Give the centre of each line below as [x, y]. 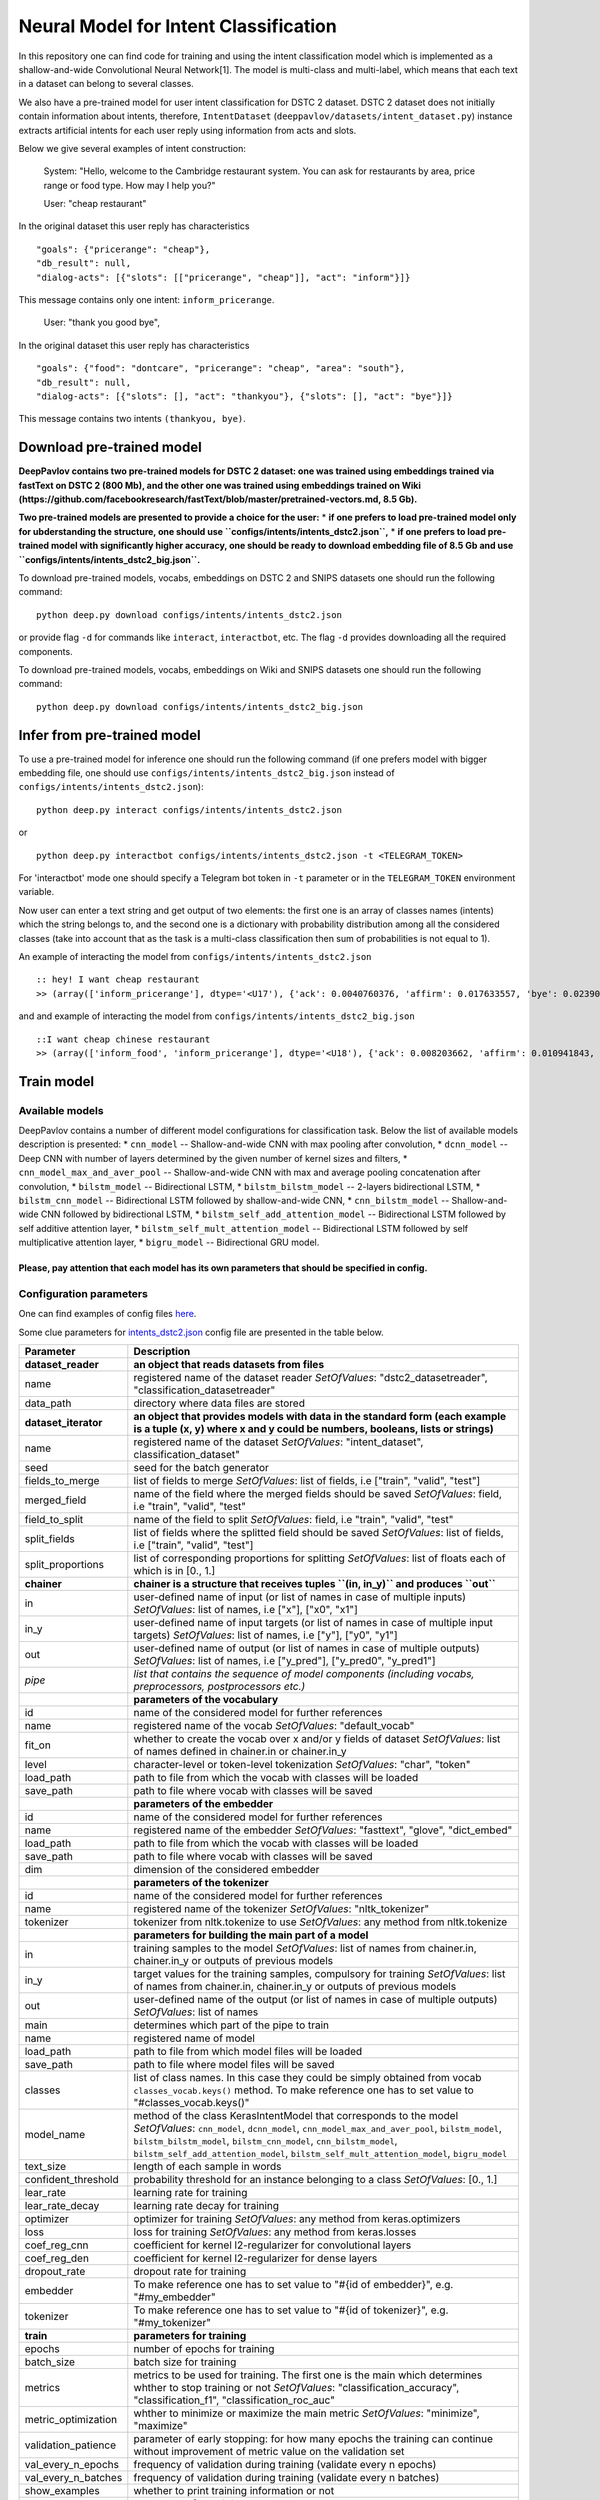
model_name [54, 2135]
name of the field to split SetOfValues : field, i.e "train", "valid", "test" [293, 1520]
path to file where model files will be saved [234, 2065]
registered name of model [194, 2038]
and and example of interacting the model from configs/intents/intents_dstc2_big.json [216, 1016]
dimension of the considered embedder [226, 1870]
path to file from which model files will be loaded [248, 2052]
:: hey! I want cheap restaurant [118, 979]
